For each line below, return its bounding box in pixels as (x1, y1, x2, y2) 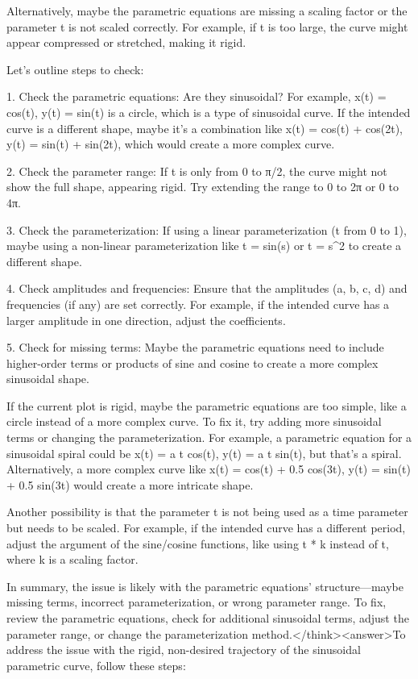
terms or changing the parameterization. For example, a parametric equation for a (6, 429, 412, 446)
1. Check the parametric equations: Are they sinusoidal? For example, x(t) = (6, 88, 387, 105)
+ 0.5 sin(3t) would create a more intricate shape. (6, 476, 254, 493)
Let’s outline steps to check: (6, 60, 144, 77)
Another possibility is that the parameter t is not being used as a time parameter (6, 503, 408, 520)
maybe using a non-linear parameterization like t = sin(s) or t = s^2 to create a (6, 237, 402, 254)
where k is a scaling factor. (6, 551, 139, 568)
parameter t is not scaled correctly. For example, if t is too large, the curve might (6, 18, 408, 35)
